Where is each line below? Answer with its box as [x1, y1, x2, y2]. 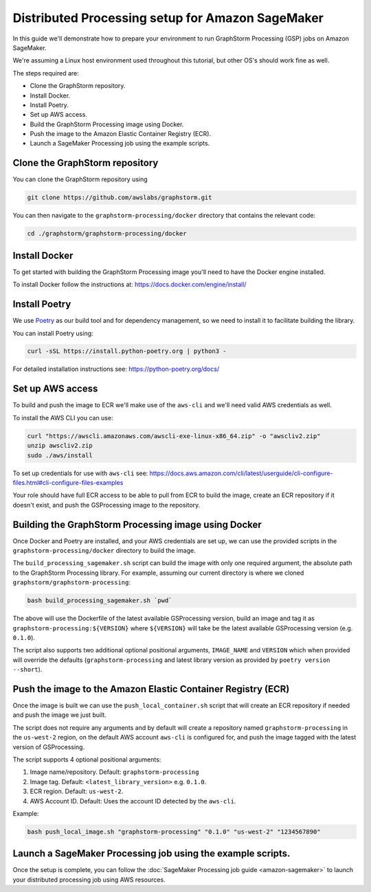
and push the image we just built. [12, 711, 106, 719]
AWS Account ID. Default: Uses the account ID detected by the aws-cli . [30, 797, 236, 805]
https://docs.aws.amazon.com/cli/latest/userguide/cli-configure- [149, 469, 333, 477]
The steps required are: [12, 69, 79, 77]
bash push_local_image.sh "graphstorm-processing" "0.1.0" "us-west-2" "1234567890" [27, 827, 321, 836]
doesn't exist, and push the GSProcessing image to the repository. [12, 501, 201, 509]
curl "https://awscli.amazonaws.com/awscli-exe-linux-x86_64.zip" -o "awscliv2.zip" [27, 432, 321, 439]
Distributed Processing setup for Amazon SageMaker [12, 10, 324, 25]
